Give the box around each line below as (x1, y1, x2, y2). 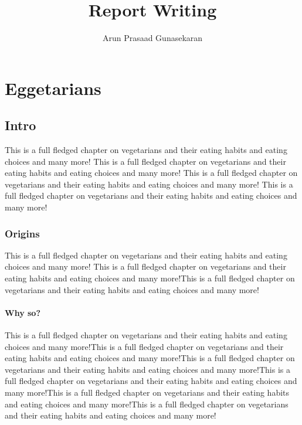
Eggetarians (5, 76, 101, 100)
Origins (5, 226, 40, 240)
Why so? (5, 306, 41, 318)
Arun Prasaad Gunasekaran (102, 32, 203, 44)
